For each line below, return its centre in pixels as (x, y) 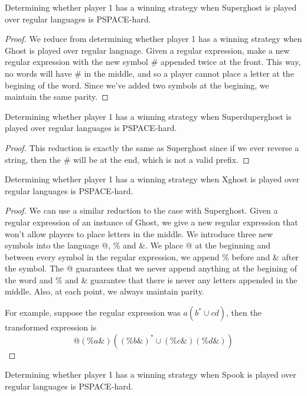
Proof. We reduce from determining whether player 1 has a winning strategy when (153, 39)
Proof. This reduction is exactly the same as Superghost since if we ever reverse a (152, 147)
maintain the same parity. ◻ (57, 96)
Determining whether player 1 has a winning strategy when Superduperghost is (148, 116)
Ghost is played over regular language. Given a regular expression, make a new (147, 50)
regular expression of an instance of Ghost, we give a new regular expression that (151, 222)
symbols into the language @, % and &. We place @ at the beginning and (138, 245)
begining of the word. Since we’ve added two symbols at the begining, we (137, 85)
